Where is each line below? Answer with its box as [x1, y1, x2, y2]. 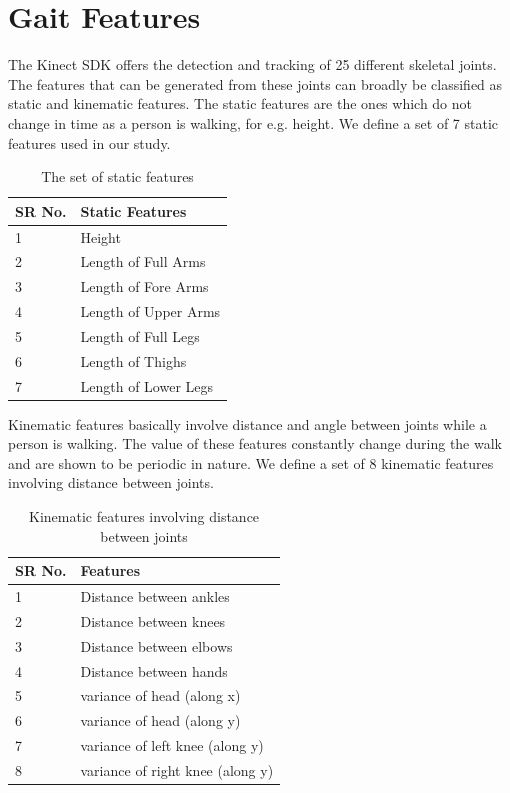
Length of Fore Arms [80, 276, 209, 297]
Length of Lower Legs [80, 375, 214, 396]
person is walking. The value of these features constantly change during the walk [8, 433, 502, 454]
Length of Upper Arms [80, 301, 221, 322]
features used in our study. [8, 132, 171, 153]
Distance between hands [80, 660, 228, 681]
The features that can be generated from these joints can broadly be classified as [8, 73, 503, 94]
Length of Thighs [80, 350, 187, 371]
